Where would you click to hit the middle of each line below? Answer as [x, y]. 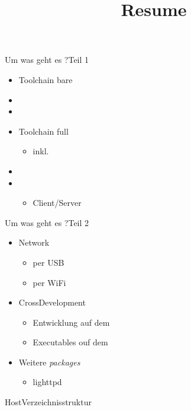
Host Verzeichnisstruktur [48, 402]
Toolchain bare [46, 79]
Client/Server [57, 203]
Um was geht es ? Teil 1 [47, 60]
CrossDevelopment [52, 302]
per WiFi [49, 282]
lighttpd [47, 382]
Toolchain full [43, 131]
